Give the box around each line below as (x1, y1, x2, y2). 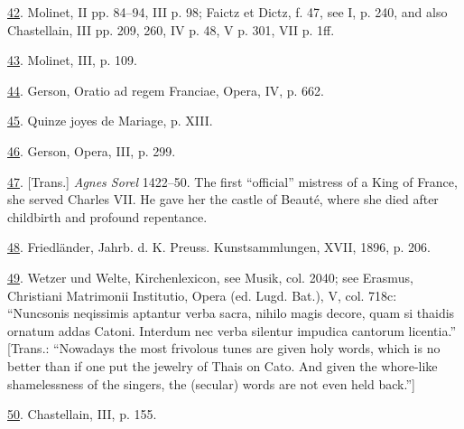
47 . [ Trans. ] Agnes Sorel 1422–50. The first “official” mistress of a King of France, (7, 172, 458, 191)
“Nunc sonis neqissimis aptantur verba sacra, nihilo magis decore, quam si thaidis (7, 303, 455, 322)
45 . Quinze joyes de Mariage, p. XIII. (7, 111, 213, 130)
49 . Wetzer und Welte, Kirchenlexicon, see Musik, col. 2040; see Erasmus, (7, 267, 413, 286)
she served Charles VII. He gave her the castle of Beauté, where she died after (7, 190, 439, 209)
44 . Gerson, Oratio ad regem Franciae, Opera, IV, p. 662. (7, 80, 324, 99)
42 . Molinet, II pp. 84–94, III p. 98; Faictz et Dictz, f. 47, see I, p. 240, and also (7, 3, 448, 21)
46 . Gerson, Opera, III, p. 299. (7, 141, 176, 160)
